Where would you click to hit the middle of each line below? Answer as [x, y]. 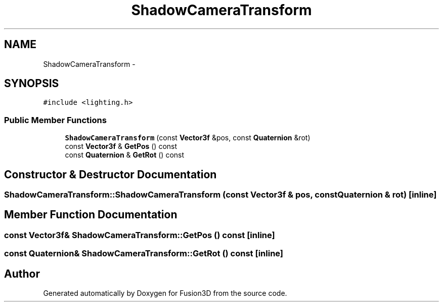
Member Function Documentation [91, 215]
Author [22, 274]
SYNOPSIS [32, 84]
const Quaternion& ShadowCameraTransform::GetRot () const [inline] [144, 254]
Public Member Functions [55, 120]
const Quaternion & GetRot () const [125, 155]
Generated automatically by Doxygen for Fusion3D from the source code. [165, 293]
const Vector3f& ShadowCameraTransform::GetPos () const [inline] [140, 235]
